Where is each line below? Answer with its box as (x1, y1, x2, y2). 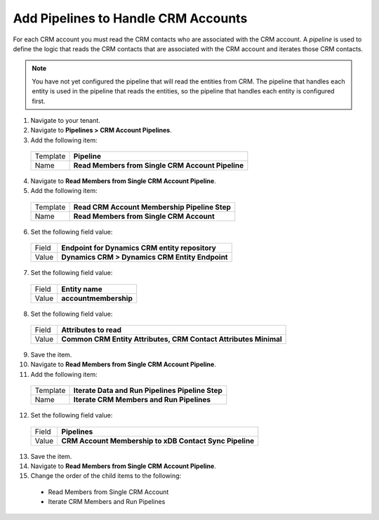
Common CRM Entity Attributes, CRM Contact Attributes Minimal (61, 334, 282, 344)
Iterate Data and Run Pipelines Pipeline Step (73, 386, 222, 396)
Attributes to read (61, 325, 122, 335)
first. (32, 97, 46, 105)
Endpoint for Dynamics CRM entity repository (61, 243, 217, 253)
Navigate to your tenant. (30, 116, 101, 124)
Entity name (61, 284, 102, 294)
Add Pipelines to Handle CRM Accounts (13, 11, 248, 26)
